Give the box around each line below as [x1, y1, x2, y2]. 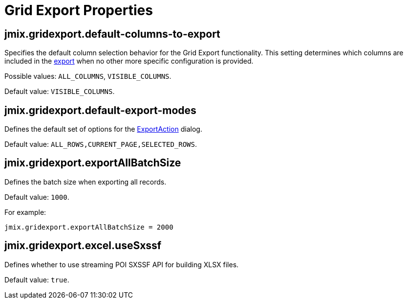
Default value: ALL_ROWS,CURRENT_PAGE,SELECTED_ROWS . [4, 140, 197, 149]
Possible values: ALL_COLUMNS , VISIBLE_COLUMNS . [4, 72, 171, 81]
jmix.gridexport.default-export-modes [4, 104, 196, 117]
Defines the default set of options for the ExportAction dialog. [4, 125, 202, 134]
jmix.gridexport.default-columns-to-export [4, 27, 220, 40]
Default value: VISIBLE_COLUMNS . [4, 87, 115, 96]
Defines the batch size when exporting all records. [4, 177, 167, 186]
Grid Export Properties [4, 2, 153, 19]
